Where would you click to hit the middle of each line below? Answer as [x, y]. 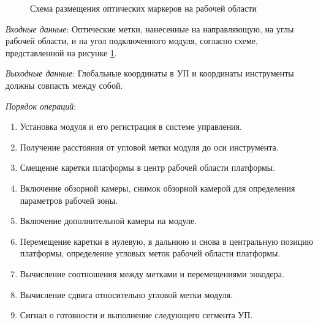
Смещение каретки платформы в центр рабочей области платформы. [148, 167]
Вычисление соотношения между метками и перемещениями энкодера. [152, 273]
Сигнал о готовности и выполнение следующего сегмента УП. [136, 315]
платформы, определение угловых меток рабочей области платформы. [150, 253]
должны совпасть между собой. [64, 85]
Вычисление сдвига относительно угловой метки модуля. [126, 294]
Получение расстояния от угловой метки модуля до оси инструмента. [149, 147]
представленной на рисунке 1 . [61, 52]
